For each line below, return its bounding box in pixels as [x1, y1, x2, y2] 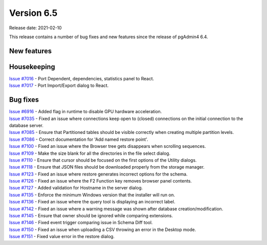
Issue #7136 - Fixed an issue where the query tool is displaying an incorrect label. [9, 199, 176, 205]
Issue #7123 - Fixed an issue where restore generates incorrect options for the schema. [9, 171, 188, 177]
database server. [9, 122, 44, 128]
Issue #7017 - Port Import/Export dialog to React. [9, 82, 109, 89]
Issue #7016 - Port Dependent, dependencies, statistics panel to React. [9, 75, 154, 81]
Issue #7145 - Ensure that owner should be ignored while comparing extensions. [9, 213, 173, 219]
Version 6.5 [9, 7, 58, 18]
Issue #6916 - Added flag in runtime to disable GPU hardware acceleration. [9, 109, 162, 115]
